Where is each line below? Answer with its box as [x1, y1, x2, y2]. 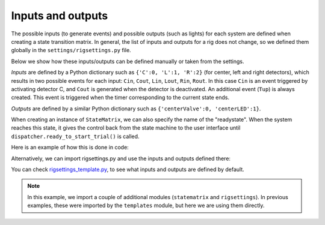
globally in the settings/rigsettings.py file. [11, 47, 132, 54]
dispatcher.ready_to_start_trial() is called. [11, 133, 140, 140]
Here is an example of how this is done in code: [11, 144, 129, 151]
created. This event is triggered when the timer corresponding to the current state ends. [11, 94, 230, 101]
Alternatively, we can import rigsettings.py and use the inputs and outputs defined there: [11, 155, 231, 162]
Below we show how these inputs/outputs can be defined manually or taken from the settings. [11, 58, 244, 65]
